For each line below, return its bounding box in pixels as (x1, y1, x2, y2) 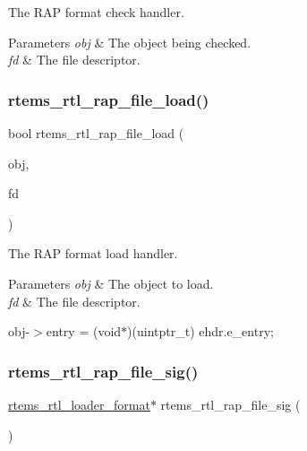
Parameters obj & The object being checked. (8, 32, 252, 51)
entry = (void (46, 322, 122, 341)
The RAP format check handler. (8, 3, 184, 21)
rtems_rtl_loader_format (8, 395, 150, 413)
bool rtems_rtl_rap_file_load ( (8, 124, 184, 142)
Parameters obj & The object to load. (8, 273, 214, 292)
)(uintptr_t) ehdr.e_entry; (127, 322, 274, 341)
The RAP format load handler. (8, 244, 178, 263)
